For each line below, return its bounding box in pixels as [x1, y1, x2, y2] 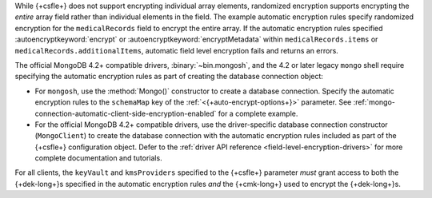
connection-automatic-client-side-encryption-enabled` [34, 109, 217, 118]
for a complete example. [218, 109, 298, 118]
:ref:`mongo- [353, 97, 396, 107]
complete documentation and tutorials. [34, 153, 163, 163]
